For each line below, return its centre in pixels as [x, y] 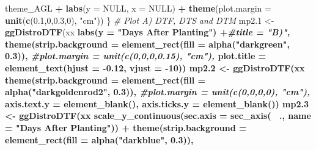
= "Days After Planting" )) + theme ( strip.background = [126, 127]
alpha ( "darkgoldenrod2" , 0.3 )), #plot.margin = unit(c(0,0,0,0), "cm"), [157, 92]
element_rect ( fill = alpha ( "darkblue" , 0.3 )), [99, 139]
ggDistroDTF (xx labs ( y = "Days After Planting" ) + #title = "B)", [148, 32]
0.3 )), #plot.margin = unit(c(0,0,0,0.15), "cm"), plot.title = [136, 56]
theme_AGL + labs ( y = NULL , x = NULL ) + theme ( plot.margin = [138, 8]
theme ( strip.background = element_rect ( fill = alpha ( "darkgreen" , [147, 44]
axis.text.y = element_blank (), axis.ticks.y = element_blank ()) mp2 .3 [157, 103]
